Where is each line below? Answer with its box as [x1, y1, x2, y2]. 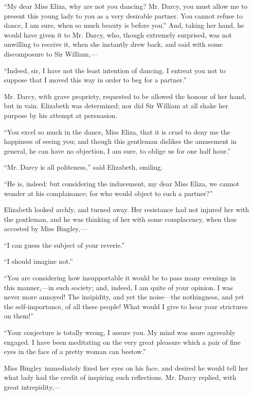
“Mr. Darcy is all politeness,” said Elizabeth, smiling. [4, 162, 163, 172]
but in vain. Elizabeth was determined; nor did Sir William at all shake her [4, 100, 228, 111]
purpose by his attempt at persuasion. [4, 110, 117, 120]
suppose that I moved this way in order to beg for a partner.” [4, 75, 187, 85]
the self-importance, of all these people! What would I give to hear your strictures [4, 301, 248, 311]
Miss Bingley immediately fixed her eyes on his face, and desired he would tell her [4, 362, 248, 373]
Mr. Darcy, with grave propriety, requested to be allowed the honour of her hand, [4, 91, 247, 101]
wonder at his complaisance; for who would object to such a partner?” [4, 188, 213, 198]
